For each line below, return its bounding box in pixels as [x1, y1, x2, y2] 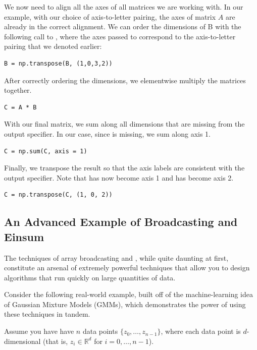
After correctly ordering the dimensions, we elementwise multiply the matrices [4, 75, 246, 85]
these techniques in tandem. [4, 309, 90, 319]
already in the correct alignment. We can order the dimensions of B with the [4, 21, 241, 32]
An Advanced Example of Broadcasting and [4, 214, 238, 229]
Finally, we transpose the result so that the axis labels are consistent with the [4, 162, 245, 173]
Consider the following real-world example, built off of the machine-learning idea [4, 289, 253, 300]
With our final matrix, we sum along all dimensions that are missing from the [4, 119, 245, 129]
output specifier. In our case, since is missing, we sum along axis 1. [4, 128, 211, 139]
